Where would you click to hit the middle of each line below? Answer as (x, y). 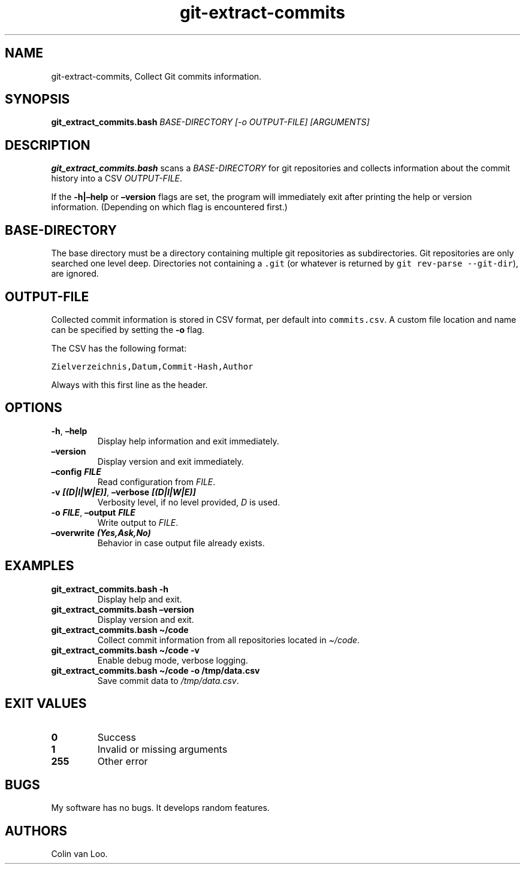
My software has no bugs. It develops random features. (160, 808)
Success (117, 737)
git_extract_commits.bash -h (110, 589)
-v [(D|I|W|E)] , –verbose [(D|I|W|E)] (123, 492)
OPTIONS (34, 408)
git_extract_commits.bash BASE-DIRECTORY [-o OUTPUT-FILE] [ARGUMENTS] (210, 122)
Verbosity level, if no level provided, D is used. (189, 502)
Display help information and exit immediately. (188, 441)
